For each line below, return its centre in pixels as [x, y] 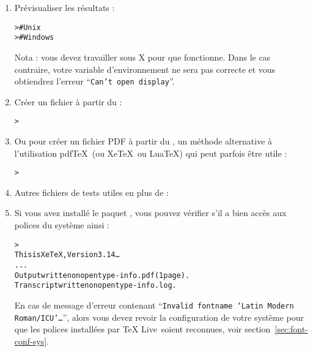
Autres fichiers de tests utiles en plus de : [91, 192]
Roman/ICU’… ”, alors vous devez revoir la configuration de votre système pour [159, 317]
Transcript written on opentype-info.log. [95, 286]
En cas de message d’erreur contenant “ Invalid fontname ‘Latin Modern [154, 305]
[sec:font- [291, 329]
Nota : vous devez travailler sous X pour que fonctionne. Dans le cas [142, 57]
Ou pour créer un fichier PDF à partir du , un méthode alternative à [143, 141]
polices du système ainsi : [62, 225]
